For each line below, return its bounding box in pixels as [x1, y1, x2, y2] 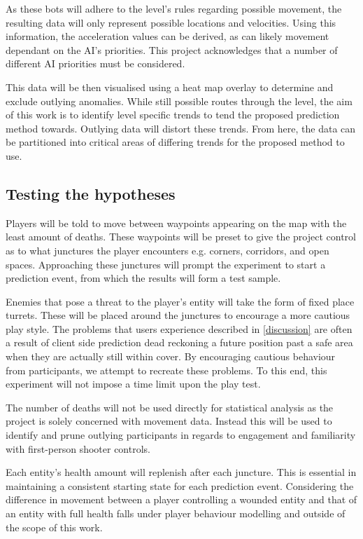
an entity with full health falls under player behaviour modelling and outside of [6, 506, 346, 521]
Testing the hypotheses [6, 182, 176, 204]
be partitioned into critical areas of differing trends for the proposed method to [6, 135, 345, 149]
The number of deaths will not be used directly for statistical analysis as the [6, 400, 334, 414]
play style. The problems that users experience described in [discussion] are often [6, 321, 353, 336]
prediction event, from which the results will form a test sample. [6, 271, 281, 285]
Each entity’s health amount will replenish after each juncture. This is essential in [6, 465, 357, 479]
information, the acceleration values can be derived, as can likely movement [6, 29, 329, 43]
